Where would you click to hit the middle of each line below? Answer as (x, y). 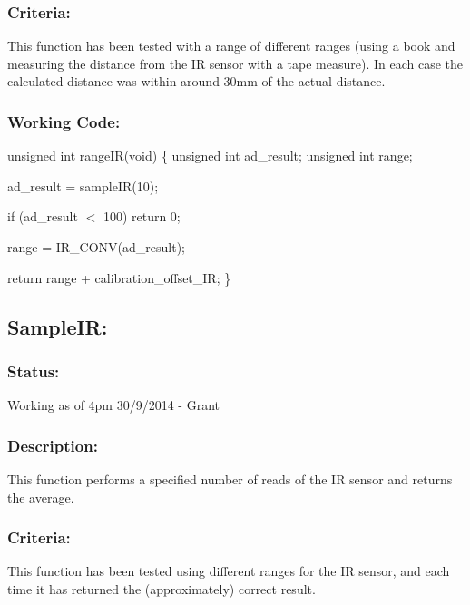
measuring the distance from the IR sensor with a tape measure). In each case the (235, 63)
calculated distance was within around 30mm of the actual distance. (196, 81)
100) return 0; (142, 216)
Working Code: (64, 121)
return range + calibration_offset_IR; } (119, 277)
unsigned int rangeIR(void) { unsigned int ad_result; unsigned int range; (210, 156)
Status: (34, 371)
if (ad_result (43, 216)
